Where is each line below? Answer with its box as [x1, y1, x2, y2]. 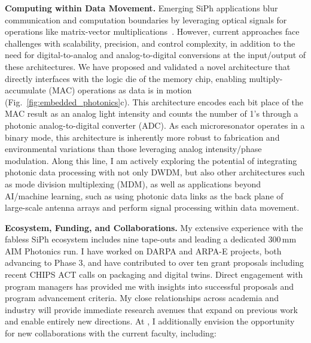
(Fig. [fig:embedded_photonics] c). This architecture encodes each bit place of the [5, 95, 304, 108]
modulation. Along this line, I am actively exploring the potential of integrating [5, 154, 297, 166]
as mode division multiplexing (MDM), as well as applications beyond [5, 177, 261, 190]
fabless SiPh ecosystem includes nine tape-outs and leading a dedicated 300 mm [5, 233, 297, 245]
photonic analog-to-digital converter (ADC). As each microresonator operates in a [5, 119, 305, 131]
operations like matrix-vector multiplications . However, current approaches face [5, 25, 300, 38]
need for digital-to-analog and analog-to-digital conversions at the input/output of [5, 48, 306, 61]
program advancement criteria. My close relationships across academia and [5, 292, 279, 304]
